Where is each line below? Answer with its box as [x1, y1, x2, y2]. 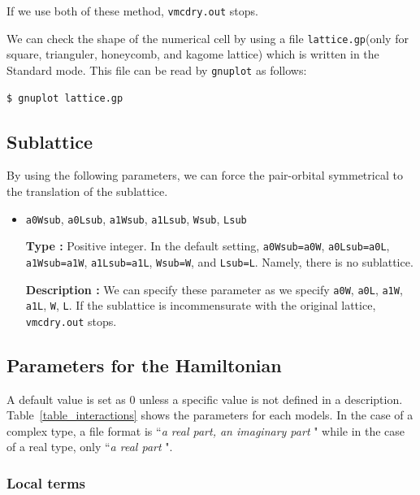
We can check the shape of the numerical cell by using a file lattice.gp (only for [6, 29, 409, 46]
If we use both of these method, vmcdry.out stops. [6, 2, 258, 19]
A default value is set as [6, 390, 126, 407]
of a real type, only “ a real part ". [6, 438, 173, 455]
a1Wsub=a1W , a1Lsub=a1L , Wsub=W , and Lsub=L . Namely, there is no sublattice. [25, 253, 414, 270]
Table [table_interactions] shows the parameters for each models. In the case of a [6, 406, 414, 423]
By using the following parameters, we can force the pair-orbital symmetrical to [6, 167, 403, 184]
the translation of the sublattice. [6, 182, 168, 199]
